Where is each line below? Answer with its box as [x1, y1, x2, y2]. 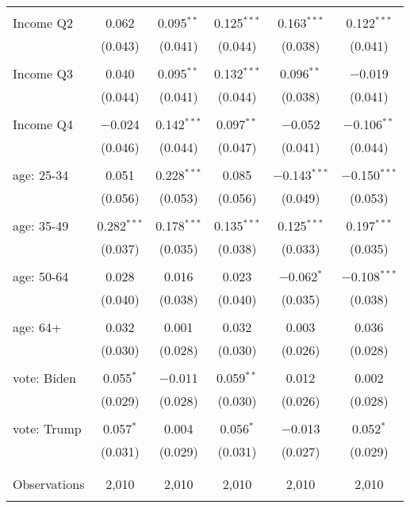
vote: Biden [13, 369, 76, 387]
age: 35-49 [13, 216, 69, 235]
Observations [13, 475, 85, 493]
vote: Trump [13, 419, 82, 437]
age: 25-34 [13, 166, 69, 184]
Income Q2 [13, 13, 73, 32]
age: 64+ [13, 318, 62, 336]
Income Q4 [13, 115, 73, 133]
